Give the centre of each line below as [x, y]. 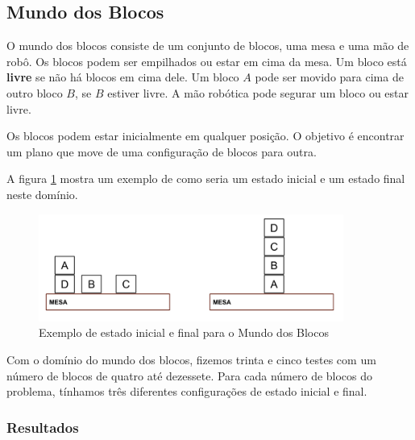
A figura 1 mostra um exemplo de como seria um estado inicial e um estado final [206, 178]
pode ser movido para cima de [329, 77]
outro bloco [35, 92]
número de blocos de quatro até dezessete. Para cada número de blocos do [190, 375]
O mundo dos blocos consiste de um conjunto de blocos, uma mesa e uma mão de [208, 46]
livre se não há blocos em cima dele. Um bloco [123, 77]
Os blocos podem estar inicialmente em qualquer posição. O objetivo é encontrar [205, 136]
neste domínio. [42, 194]
